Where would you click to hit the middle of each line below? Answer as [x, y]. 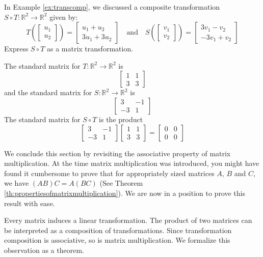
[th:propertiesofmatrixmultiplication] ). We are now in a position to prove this [125, 193]
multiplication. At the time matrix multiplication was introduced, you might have [132, 163]
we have [17, 183]
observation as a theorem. [44, 250]
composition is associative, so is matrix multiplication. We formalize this [117, 240]
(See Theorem [121, 183]
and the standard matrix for [48, 92]
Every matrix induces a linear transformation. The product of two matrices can [128, 220]
